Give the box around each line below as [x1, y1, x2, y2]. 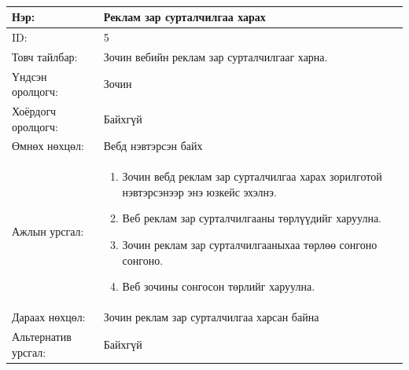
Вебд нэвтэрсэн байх [103, 137, 203, 154]
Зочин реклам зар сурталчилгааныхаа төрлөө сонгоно [122, 236, 378, 253]
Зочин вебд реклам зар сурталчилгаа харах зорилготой [122, 168, 382, 185]
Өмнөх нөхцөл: [12, 137, 84, 154]
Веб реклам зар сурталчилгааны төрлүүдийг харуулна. [122, 210, 382, 226]
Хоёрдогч [12, 102, 57, 119]
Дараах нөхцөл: [12, 309, 86, 325]
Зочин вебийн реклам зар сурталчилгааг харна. [103, 48, 328, 64]
